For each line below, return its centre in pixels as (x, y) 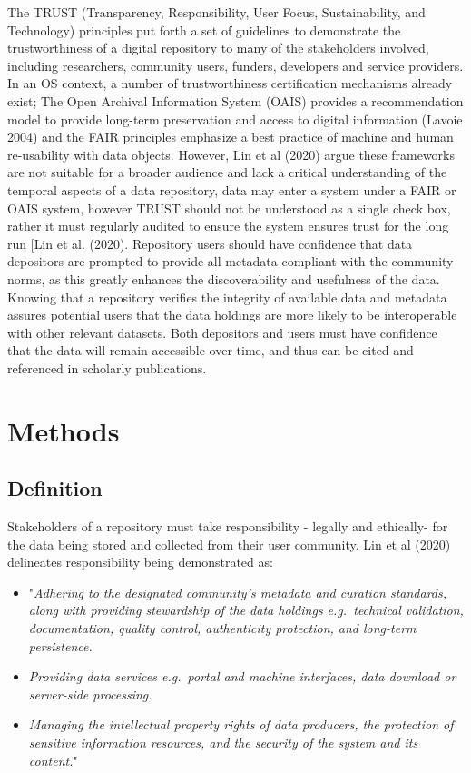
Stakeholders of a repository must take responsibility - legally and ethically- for (228, 526)
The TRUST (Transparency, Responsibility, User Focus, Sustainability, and (216, 12)
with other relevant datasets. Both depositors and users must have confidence (222, 332)
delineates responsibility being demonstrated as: (140, 562)
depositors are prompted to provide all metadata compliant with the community (231, 261)
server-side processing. (90, 694)
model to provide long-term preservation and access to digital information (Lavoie (235, 119)
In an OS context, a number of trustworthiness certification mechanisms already (230, 83)
